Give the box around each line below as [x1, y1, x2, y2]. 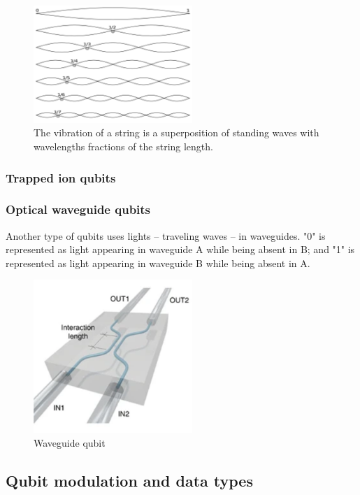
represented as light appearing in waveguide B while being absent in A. [6, 255, 310, 270]
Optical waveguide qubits [6, 201, 151, 218]
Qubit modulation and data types [6, 469, 253, 491]
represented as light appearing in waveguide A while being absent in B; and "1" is [6, 242, 355, 257]
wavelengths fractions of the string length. [34, 139, 213, 154]
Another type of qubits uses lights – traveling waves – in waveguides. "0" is [6, 228, 326, 243]
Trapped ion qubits [6, 168, 116, 186]
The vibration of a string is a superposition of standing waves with [34, 125, 319, 140]
